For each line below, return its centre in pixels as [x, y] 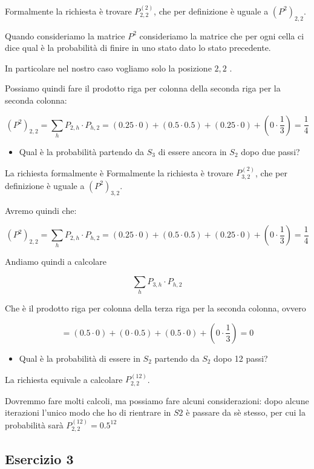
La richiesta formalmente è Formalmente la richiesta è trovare [119, 172]
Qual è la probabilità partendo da [82, 151]
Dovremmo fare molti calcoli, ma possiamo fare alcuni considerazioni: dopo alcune [157, 400]
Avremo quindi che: [41, 210]
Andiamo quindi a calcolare [56, 261]
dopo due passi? [270, 151]
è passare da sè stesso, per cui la [246, 412]
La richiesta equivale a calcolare [64, 379]
